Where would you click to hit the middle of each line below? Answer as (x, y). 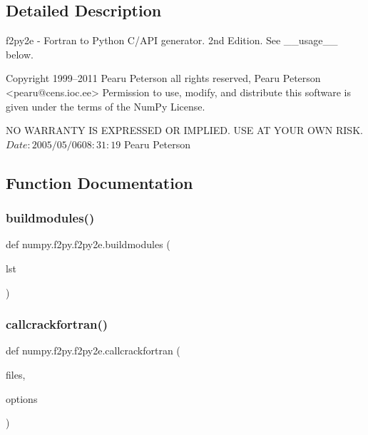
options (22, 398)
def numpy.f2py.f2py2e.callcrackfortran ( (93, 350)
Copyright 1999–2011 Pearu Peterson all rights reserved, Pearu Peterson (163, 78)
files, (16, 374)
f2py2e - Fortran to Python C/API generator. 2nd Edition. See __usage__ (172, 40)
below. (20, 54)
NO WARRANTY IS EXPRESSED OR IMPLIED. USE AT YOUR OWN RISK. (184, 130)
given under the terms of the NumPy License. (106, 106)
